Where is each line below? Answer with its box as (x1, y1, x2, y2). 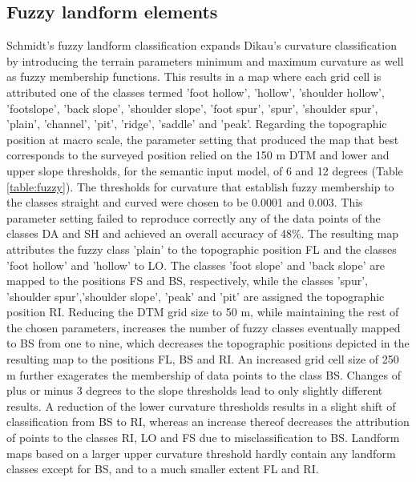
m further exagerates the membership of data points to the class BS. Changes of (6, 366, 401, 383)
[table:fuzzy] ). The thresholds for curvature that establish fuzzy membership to (6, 178, 394, 195)
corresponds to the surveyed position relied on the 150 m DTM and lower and (6, 147, 390, 163)
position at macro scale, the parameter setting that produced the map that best (6, 131, 399, 147)
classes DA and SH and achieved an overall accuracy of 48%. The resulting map (6, 225, 399, 242)
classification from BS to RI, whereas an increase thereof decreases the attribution (6, 413, 410, 430)
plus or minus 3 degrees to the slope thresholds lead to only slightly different (6, 382, 383, 399)
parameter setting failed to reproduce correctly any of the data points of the (6, 209, 381, 226)
